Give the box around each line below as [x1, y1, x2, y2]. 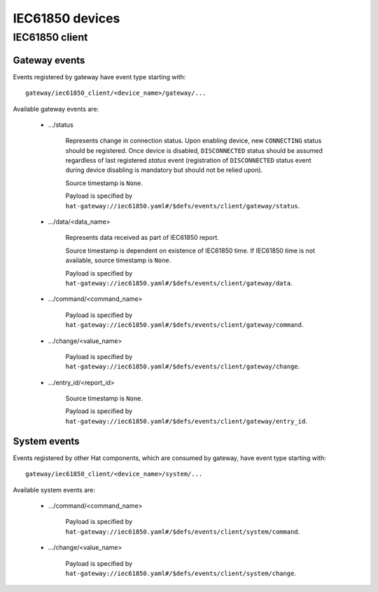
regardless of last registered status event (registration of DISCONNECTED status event [65, 156, 311, 165]
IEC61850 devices [13, 11, 120, 26]
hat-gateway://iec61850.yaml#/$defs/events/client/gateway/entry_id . [65, 417, 307, 425]
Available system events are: [13, 485, 96, 494]
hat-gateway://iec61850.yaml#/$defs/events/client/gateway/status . [65, 201, 300, 210]
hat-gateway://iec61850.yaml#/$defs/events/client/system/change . [65, 569, 297, 577]
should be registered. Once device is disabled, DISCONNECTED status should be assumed [65, 146, 323, 154]
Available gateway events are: [13, 105, 99, 113]
